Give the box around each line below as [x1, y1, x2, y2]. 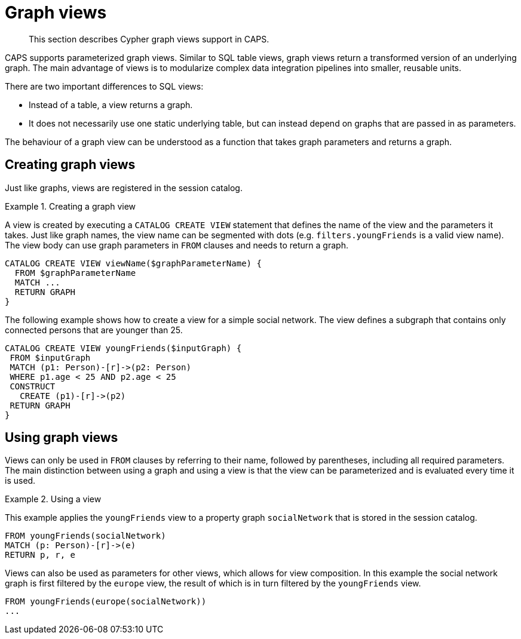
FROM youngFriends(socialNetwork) [5, 531, 166, 541]
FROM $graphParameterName [14, 268, 136, 278]
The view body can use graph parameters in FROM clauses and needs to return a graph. [5, 239, 348, 250]
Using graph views [5, 430, 118, 446]
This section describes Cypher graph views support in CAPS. [29, 33, 269, 44]
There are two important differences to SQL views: [5, 81, 204, 91]
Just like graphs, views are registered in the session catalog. [5, 182, 243, 193]
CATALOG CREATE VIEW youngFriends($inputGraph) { [5, 343, 242, 353]
